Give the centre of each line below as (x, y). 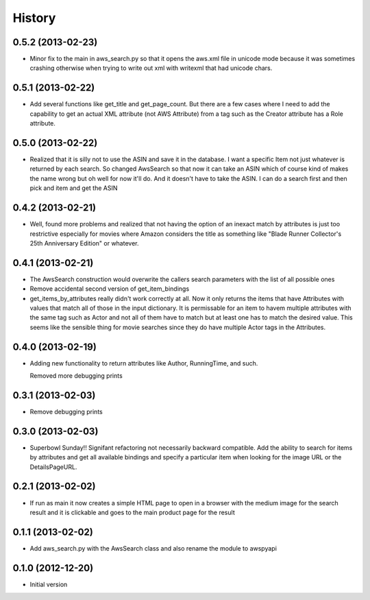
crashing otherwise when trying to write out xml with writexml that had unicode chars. (151, 68)
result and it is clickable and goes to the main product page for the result (133, 512)
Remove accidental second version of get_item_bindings (110, 289)
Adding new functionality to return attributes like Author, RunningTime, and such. (144, 363)
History (34, 18)
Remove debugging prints (66, 411)
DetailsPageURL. (53, 467)
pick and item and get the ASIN (74, 188)
